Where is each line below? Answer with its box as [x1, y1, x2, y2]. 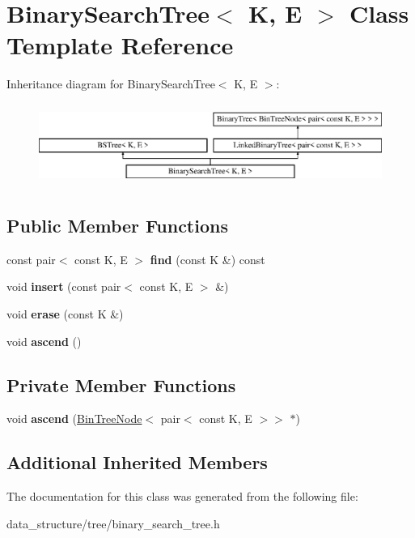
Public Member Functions [6, 212, 228, 237]
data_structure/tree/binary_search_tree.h [6, 515, 220, 532]
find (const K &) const [150, 250, 265, 267]
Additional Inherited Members [6, 450, 268, 475]
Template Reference [6, 28, 234, 62]
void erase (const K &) [6, 305, 124, 322]
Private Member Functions [6, 372, 236, 397]
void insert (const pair [6, 278, 121, 295]
